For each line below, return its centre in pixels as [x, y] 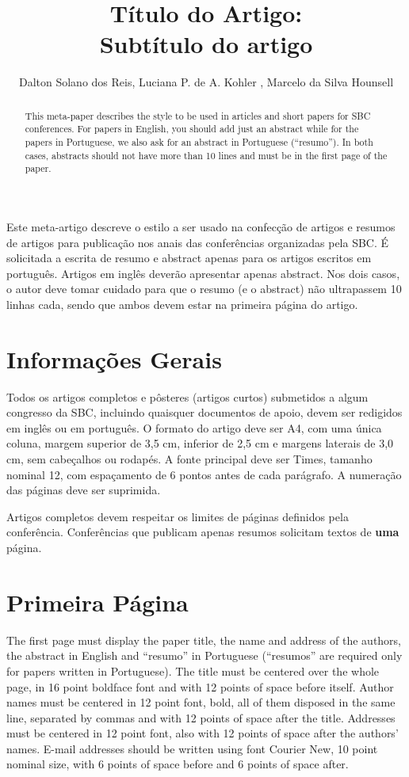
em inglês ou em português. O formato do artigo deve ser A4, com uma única [194, 427]
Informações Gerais [114, 358]
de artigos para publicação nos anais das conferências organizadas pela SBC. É [198, 242]
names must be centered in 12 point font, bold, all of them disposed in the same [201, 702]
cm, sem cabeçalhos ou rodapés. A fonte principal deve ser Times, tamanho [189, 459]
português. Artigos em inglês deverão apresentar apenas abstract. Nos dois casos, [203, 273]
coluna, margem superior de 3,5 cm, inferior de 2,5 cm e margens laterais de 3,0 [200, 443]
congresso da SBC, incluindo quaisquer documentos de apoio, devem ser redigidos [204, 412]
